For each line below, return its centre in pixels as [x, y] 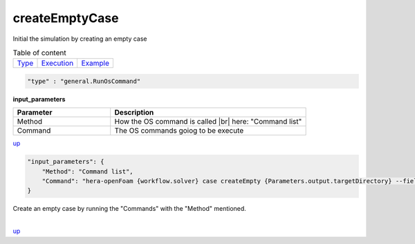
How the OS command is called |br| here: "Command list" [208, 122]
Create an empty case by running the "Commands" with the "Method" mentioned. [130, 209]
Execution [57, 64]
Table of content [39, 53]
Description [134, 113]
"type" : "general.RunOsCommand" [84, 81]
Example [95, 64]
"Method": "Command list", [88, 171]
